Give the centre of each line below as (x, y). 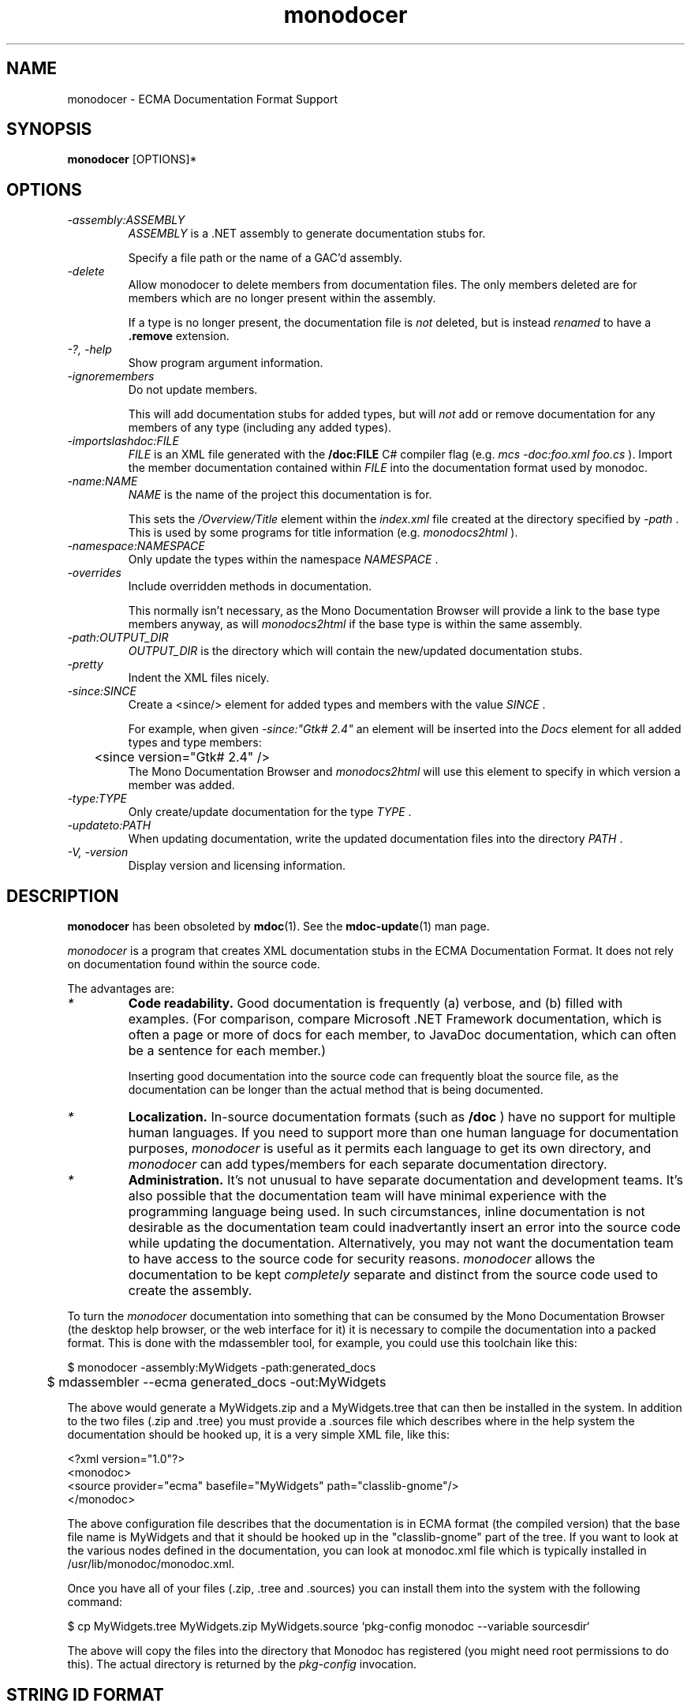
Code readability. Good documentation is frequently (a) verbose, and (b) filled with (375, 1003)
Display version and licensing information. (237, 866)
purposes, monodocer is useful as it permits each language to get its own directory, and (390, 1149)
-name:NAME (103, 481)
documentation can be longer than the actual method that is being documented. (336, 1090)
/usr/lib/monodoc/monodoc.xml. (151, 1564)
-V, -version (98, 852)
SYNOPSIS (49, 129)
